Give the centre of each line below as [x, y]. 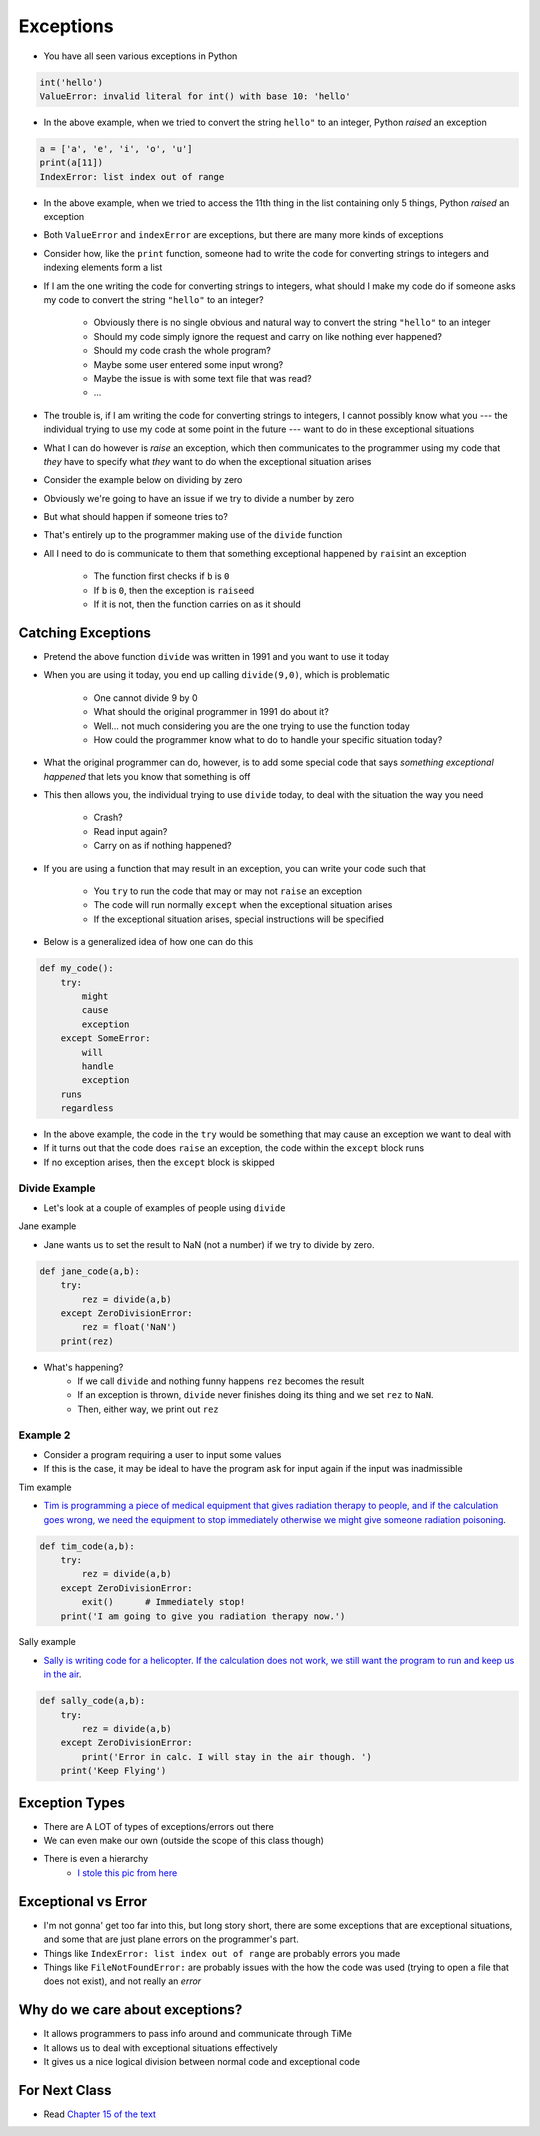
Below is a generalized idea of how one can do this [148, 942]
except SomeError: [105, 1038]
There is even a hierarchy [96, 1859]
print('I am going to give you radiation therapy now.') [203, 1616]
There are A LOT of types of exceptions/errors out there [158, 1826]
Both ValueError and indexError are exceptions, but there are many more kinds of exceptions [243, 235]
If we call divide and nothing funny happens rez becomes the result [221, 1381]
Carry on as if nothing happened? [162, 846]
